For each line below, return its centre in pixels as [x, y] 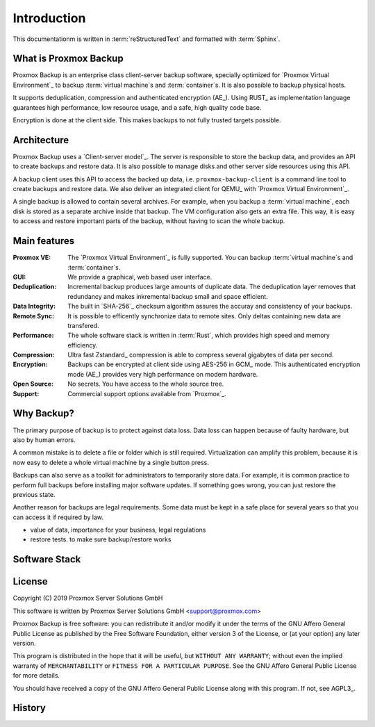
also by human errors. [44, 440]
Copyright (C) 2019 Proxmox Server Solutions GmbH [88, 598]
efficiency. [83, 345]
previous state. [34, 494]
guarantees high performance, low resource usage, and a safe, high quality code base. [137, 107]
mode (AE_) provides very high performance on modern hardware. [163, 374]
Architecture [41, 140]
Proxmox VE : [32, 258]
